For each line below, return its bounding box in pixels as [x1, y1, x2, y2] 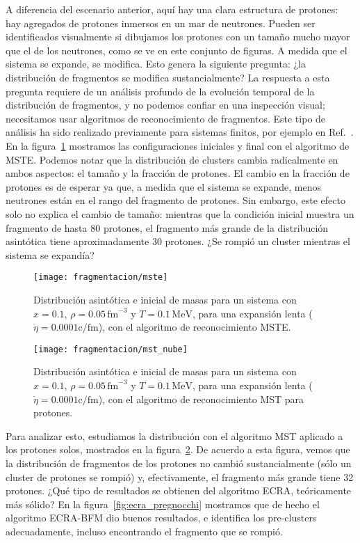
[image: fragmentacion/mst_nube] [33, 344, 188, 354]
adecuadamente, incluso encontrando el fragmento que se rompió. [6, 524, 283, 538]
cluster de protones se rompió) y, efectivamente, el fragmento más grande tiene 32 [6, 469, 354, 484]
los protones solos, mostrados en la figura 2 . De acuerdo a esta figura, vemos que [6, 442, 350, 457]
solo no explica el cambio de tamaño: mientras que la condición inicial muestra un [6, 206, 354, 221]
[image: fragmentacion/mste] [33, 272, 168, 283]
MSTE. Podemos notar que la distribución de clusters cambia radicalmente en [6, 152, 338, 166]
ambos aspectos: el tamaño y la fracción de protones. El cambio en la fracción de [6, 166, 350, 180]
